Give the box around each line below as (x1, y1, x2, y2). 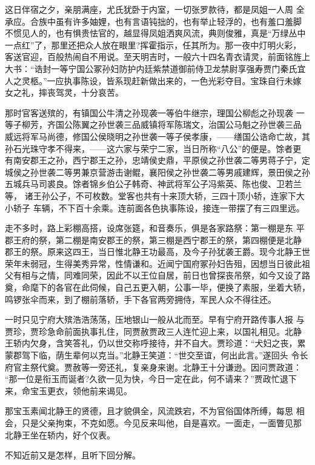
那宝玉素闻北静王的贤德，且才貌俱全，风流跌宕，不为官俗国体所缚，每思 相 (5, 404, 305, 417)
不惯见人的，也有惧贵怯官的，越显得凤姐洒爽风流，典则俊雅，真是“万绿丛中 (5, 27, 306, 39)
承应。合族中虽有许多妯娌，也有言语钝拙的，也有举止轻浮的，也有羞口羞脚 (5, 15, 302, 27)
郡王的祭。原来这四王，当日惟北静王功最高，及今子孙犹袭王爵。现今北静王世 (5, 245, 310, 258)
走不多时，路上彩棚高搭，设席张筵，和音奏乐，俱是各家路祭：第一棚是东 (5, 222, 293, 234)
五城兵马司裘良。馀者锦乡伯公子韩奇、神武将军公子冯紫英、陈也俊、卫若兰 (5, 177, 302, 190)
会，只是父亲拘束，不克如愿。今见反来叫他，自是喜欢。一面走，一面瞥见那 (5, 417, 302, 429)
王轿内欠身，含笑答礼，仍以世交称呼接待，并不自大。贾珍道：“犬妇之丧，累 (5, 337, 306, 349)
